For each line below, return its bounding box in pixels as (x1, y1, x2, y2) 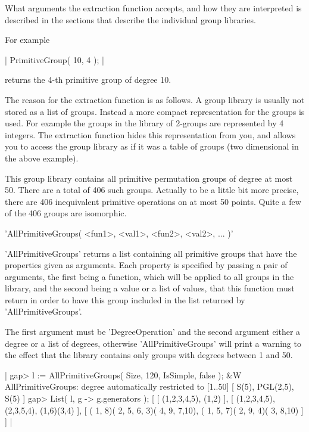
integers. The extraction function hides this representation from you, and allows (5, 128, 296, 141)
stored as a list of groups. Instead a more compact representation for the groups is (5, 105, 305, 117)
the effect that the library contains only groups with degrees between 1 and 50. (5, 349, 293, 361)
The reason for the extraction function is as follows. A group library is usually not (5, 93, 305, 105)
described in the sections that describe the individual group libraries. (5, 13, 256, 26)
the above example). (5, 151, 79, 164)
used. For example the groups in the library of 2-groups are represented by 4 (5, 117, 284, 129)
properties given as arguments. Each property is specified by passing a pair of (5, 259, 288, 271)
